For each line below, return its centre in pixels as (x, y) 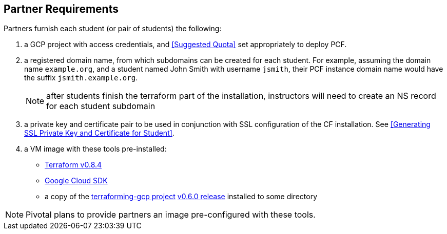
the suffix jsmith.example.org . (81, 78)
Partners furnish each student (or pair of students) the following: (113, 29)
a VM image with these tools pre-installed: (95, 149)
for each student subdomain (101, 106)
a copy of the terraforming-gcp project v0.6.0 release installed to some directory (181, 197)
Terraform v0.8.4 (73, 165)
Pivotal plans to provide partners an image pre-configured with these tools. (171, 215)
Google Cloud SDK (76, 181)
